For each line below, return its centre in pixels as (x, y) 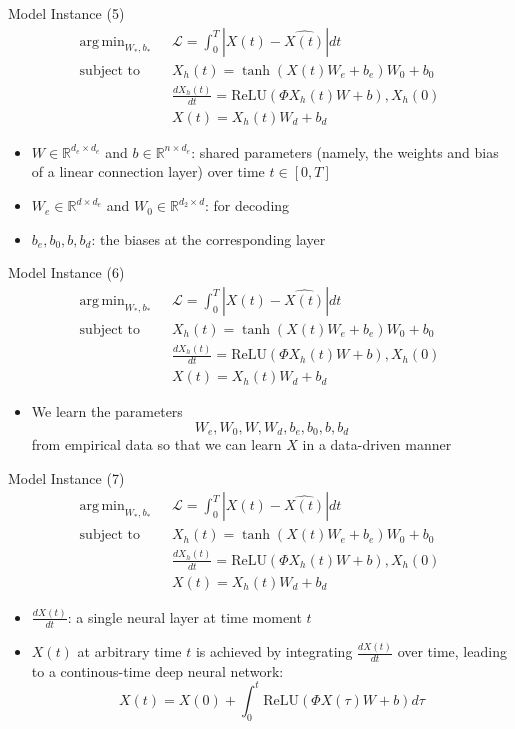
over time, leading (452, 651)
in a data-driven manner (377, 444)
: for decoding (247, 205)
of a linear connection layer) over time (148, 171)
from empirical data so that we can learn (156, 444)
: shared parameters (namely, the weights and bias (345, 151)
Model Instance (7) (66, 477)
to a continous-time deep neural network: (157, 670)
